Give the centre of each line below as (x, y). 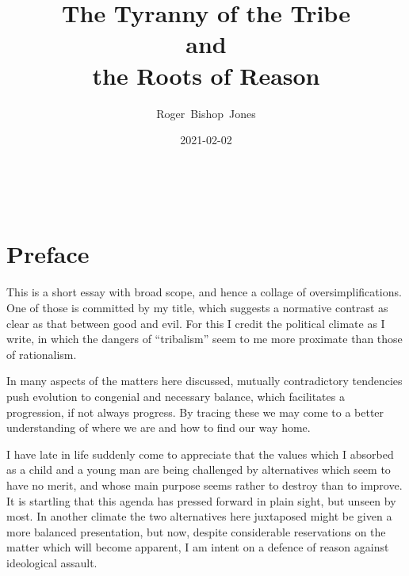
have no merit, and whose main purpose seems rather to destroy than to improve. (204, 484)
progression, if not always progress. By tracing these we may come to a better (195, 412)
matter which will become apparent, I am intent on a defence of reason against (198, 547)
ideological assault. (52, 562)
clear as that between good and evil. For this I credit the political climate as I (196, 323)
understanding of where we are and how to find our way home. (159, 427)
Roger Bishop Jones (206, 113)
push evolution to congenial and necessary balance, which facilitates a (176, 396)
